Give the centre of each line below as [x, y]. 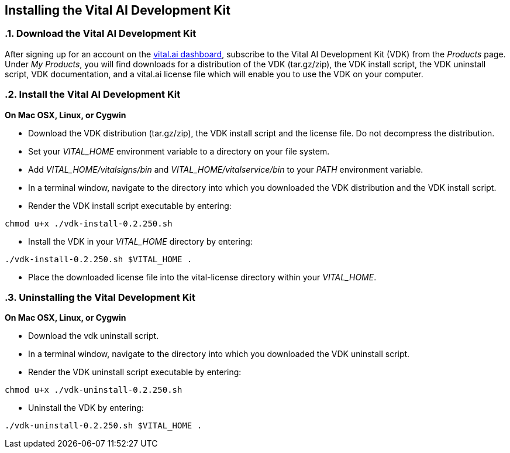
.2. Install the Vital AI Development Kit [93, 95]
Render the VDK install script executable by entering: [130, 205]
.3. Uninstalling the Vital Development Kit [100, 297]
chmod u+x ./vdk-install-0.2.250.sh [89, 223]
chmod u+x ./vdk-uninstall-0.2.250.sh [94, 390]
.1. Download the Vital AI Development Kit [101, 34]
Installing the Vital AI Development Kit [118, 10]
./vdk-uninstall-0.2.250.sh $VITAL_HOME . [104, 426]
